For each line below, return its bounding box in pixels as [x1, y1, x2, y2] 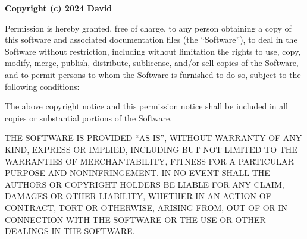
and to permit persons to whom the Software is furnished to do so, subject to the [5, 68, 301, 80]
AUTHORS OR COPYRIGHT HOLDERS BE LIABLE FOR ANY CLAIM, [5, 178, 284, 190]
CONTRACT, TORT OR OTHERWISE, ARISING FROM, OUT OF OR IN [5, 201, 288, 213]
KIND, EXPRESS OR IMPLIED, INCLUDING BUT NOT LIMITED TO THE [5, 143, 297, 155]
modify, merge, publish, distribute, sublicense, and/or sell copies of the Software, [5, 56, 299, 69]
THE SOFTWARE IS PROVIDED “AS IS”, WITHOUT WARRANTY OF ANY [5, 131, 302, 144]
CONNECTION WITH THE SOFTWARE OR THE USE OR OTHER [5, 213, 266, 225]
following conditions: [5, 80, 80, 92]
